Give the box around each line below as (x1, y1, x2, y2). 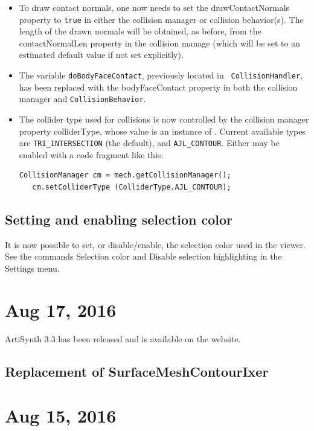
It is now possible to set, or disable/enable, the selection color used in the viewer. (5, 238, 306, 251)
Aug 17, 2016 (5, 297, 117, 322)
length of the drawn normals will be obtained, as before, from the (19, 25, 261, 37)
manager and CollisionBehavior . (19, 92, 146, 105)
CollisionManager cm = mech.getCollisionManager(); (19, 171, 231, 180)
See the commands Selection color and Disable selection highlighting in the (5, 250, 282, 263)
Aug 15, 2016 (5, 403, 117, 428)
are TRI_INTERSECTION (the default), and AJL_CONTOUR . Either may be (19, 136, 280, 149)
